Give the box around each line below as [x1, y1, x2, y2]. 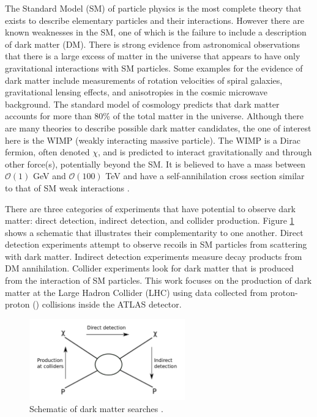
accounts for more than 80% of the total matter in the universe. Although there [5, 109, 304, 122]
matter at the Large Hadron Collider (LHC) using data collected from [5, 286, 267, 298]
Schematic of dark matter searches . [29, 402, 163, 415]
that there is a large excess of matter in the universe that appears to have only [5, 50, 300, 62]
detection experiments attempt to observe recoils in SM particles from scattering [5, 238, 307, 251]
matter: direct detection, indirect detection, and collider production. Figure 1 [5, 214, 294, 227]
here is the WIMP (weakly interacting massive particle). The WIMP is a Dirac [5, 133, 300, 146]
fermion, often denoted [5, 146, 90, 158]
